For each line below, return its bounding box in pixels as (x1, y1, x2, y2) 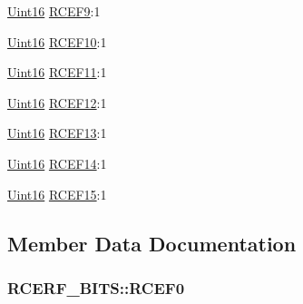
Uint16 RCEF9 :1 (7, 2, 101, 20)
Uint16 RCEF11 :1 (7, 63, 107, 82)
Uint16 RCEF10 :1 (7, 32, 107, 51)
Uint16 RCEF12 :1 (7, 93, 107, 112)
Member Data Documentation (7, 229, 297, 257)
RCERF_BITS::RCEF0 (7, 276, 185, 299)
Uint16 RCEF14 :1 (7, 153, 107, 172)
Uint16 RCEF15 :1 (7, 184, 107, 203)
